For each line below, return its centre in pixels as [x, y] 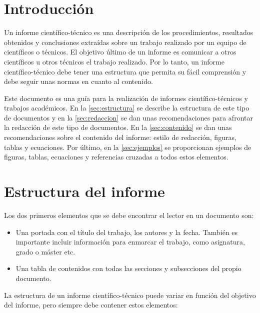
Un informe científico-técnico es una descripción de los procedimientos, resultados [129, 32]
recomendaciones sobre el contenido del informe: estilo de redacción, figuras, [120, 137]
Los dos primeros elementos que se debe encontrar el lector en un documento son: [129, 215]
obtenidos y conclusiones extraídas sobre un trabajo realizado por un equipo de [125, 42]
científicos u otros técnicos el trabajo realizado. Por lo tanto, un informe [114, 61]
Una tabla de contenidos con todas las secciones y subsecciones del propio [128, 268]
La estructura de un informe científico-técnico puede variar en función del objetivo [130, 295]
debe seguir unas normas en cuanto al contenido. [78, 81]
